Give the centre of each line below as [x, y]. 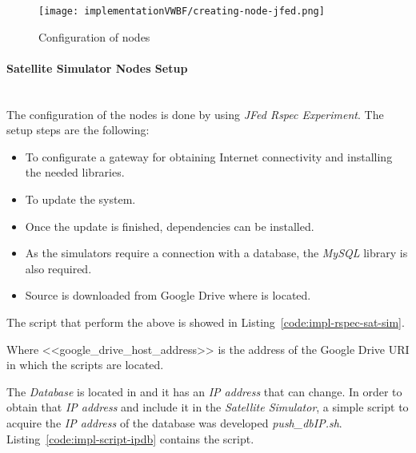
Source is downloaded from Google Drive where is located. [168, 295]
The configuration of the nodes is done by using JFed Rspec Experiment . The [195, 114]
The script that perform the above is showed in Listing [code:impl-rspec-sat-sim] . [206, 322]
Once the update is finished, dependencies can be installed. [170, 226]
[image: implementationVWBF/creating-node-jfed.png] [182, 11]
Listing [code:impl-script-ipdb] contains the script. [130, 438]
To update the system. [80, 199]
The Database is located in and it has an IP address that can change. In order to [204, 391]
